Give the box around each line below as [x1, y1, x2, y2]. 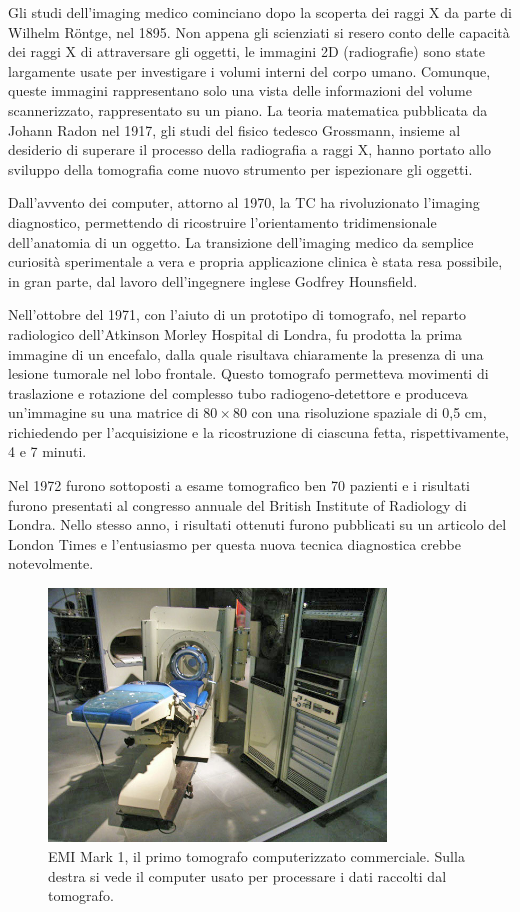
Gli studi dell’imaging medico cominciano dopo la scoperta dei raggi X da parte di [8, 2, 512, 22]
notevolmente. [8, 553, 94, 574]
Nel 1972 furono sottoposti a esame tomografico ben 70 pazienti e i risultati [8, 475, 471, 496]
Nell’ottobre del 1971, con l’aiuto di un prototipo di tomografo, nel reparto [8, 304, 466, 325]
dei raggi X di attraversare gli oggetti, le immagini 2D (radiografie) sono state [8, 41, 486, 62]
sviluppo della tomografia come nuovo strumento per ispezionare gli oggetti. [8, 158, 473, 179]
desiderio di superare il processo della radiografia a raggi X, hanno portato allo [8, 139, 491, 160]
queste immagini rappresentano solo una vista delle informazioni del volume [8, 80, 472, 101]
